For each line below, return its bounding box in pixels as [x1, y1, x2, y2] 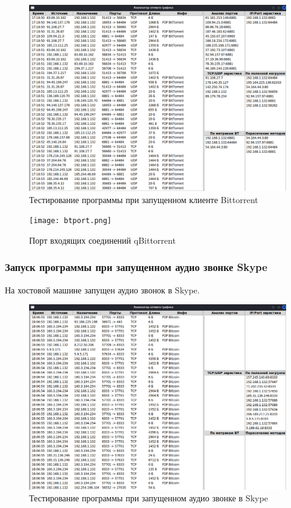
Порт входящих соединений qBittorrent [29, 233, 176, 246]
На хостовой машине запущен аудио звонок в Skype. [5, 283, 200, 296]
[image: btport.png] [29, 216, 112, 226]
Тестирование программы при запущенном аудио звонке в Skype [29, 492, 269, 504]
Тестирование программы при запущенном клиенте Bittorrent [29, 193, 258, 206]
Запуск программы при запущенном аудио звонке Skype [5, 259, 267, 275]
